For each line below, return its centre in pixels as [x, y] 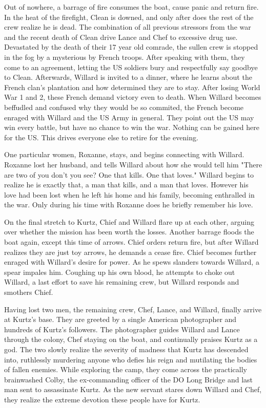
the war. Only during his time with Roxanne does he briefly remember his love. [129, 205]
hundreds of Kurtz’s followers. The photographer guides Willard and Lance [122, 329]
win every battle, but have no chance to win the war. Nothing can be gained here [132, 127]
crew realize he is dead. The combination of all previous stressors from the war [128, 27]
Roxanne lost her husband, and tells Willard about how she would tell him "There [133, 164]
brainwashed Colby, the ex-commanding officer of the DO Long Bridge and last [129, 379]
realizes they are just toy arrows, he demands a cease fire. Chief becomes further [130, 252]
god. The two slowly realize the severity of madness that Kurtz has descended [126, 349]
